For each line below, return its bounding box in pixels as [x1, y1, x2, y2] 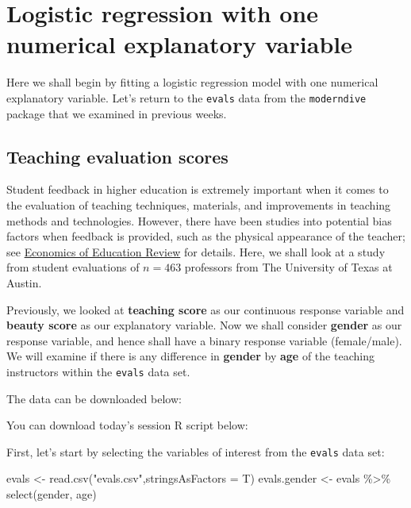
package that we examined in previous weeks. [6, 105, 227, 121]
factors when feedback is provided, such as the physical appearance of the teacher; [6, 228, 405, 244]
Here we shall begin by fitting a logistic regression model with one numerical [6, 74, 378, 90]
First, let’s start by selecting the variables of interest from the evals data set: [6, 443, 385, 460]
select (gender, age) [6, 485, 97, 502]
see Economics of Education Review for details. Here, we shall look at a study [6, 243, 386, 260]
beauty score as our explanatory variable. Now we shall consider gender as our [6, 317, 402, 333]
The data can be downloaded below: [6, 390, 182, 406]
